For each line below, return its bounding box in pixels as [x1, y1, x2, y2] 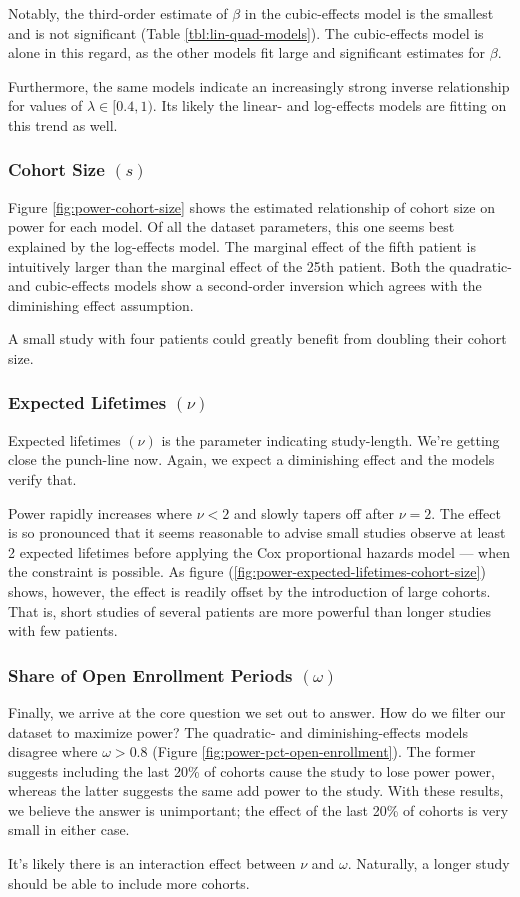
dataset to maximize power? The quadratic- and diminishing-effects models [8, 721, 469, 742]
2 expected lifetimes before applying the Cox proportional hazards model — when [8, 541, 510, 562]
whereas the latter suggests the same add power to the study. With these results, [8, 780, 504, 801]
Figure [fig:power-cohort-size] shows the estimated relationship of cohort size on [8, 196, 495, 217]
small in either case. [8, 819, 130, 840]
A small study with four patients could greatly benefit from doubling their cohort [8, 328, 507, 349]
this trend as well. [8, 114, 118, 135]
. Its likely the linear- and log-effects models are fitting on [152, 95, 507, 116]
